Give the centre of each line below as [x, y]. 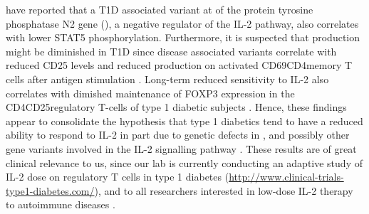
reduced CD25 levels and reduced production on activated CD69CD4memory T [179, 65]
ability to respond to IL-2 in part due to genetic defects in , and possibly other [178, 135]
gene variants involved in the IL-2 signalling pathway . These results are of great [181, 148]
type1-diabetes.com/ [50, 190]
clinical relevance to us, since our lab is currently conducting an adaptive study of [184, 162]
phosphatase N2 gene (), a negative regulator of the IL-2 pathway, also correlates [182, 23]
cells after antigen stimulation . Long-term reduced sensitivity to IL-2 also [167, 79]
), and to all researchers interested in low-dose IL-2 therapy [224, 190]
